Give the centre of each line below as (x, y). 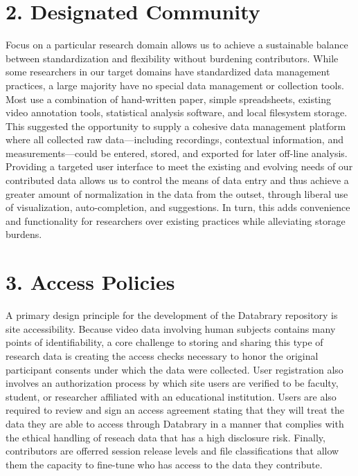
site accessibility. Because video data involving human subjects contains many (171, 328)
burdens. (24, 234)
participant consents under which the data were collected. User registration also (174, 369)
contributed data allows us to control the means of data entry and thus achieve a (177, 180)
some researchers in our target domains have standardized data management (168, 72)
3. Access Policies (90, 282)
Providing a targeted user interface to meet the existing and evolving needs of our (179, 166)
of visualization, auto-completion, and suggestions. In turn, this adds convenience (178, 207)
